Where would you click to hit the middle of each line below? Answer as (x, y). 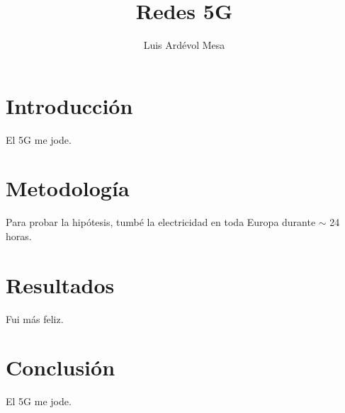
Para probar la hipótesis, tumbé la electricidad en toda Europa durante (161, 222)
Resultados (60, 284)
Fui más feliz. (35, 318)
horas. (19, 236)
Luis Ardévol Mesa (184, 45)
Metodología (68, 188)
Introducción (69, 105)
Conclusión (61, 367)
